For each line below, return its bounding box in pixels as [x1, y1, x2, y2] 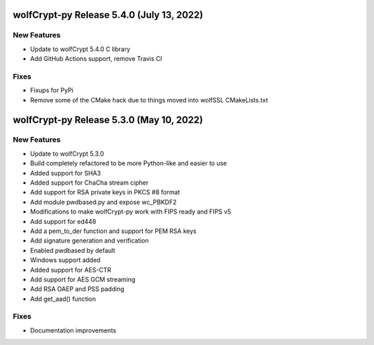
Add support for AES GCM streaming [30, 275, 136, 283]
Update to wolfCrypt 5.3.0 [30, 149, 105, 158]
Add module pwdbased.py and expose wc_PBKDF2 [30, 198, 177, 206]
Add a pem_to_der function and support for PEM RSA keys [30, 227, 197, 235]
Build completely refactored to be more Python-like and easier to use [30, 159, 227, 167]
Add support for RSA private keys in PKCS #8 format [30, 188, 180, 196]
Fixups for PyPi [30, 86, 74, 95]
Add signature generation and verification [30, 236, 149, 245]
